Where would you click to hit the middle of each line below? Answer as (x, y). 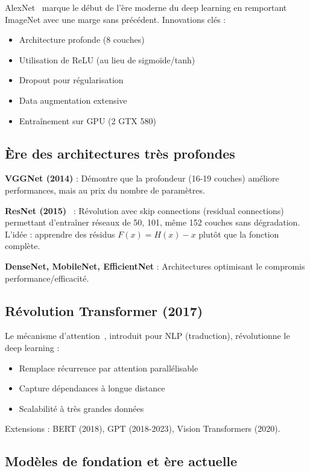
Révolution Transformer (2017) (104, 310)
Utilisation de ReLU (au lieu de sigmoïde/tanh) (107, 59)
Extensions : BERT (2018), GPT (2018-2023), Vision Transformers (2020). (143, 428)
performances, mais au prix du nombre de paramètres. (105, 190)
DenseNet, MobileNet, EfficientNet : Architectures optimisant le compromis (155, 266)
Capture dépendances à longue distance (92, 388)
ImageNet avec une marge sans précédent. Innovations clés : (115, 19)
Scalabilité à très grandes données (81, 408)
